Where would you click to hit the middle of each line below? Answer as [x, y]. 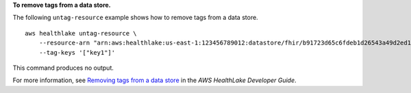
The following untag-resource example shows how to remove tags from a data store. [135, 18]
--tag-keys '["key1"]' [77, 52]
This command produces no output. [63, 68]
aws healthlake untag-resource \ [81, 33]
